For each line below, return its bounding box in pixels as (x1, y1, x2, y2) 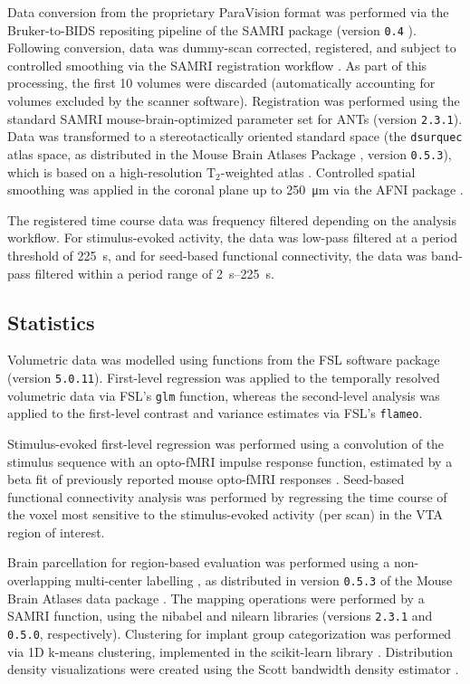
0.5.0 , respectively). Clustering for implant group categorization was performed (7, 623, 452, 642)
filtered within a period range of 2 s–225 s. (34, 263, 274, 282)
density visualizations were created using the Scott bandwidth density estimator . (7, 660, 459, 679)
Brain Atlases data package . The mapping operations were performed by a (7, 588, 425, 607)
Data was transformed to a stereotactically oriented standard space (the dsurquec (7, 127, 463, 146)
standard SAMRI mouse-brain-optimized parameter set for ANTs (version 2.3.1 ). (7, 109, 463, 128)
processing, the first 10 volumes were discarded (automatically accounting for (7, 73, 436, 92)
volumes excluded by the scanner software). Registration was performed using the (7, 91, 460, 110)
